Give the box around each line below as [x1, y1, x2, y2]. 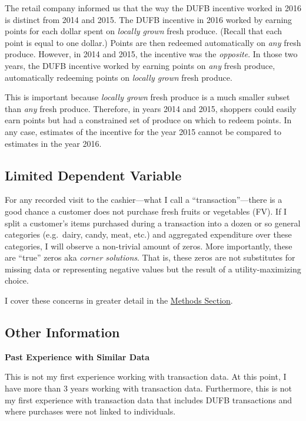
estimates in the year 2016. [5, 137, 102, 149]
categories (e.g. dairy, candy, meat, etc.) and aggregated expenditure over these [5, 228, 292, 241]
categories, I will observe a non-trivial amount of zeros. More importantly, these [5, 239, 292, 252]
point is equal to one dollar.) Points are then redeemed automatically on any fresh [5, 36, 301, 48]
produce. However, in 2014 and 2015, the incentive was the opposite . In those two [5, 48, 298, 60]
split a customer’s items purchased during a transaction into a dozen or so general [5, 216, 301, 229]
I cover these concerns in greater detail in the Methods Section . [5, 294, 233, 307]
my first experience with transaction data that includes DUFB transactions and [5, 393, 292, 406]
